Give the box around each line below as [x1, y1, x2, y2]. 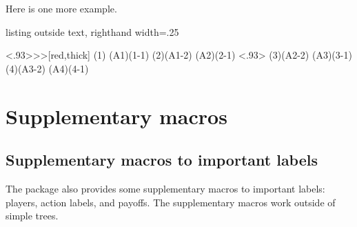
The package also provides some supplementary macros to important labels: [6, 181, 325, 195]
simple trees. [6, 208, 59, 223]
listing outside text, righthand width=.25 [6, 24, 179, 39]
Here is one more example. [6, 1, 117, 15]
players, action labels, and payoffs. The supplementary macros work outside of [6, 195, 336, 209]
